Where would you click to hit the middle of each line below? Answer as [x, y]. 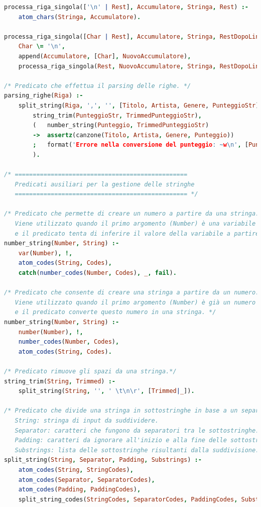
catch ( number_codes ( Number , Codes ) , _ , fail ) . [97, 273]
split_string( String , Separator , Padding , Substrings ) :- [103, 460]
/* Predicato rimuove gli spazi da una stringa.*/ [90, 371]
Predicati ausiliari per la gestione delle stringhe [105, 184]
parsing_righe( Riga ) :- [44, 96]
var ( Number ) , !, [45, 253]
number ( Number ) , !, [51, 332]
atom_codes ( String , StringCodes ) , [76, 470]
